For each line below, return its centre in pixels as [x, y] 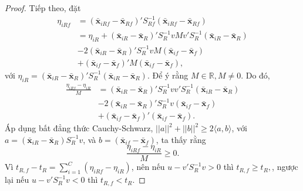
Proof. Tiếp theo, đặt [43, 8]
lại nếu [17, 180]
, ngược [285, 167]
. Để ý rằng [168, 75]
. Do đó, [255, 75]
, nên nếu [148, 167]
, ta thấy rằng [181, 139]
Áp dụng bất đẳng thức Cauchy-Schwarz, [79, 128]
